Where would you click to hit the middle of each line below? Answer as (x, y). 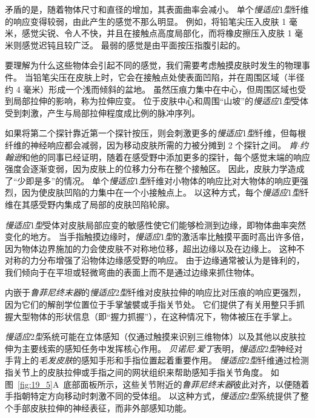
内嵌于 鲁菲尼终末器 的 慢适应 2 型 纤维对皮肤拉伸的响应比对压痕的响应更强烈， (155, 292)
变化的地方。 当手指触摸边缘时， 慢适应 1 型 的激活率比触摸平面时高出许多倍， (157, 237)
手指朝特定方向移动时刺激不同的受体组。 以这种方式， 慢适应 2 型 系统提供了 (153, 396)
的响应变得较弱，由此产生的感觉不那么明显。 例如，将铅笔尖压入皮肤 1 (146, 21)
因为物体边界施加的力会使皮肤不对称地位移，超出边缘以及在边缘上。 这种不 (155, 248)
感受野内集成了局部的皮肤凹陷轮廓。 (102, 204)
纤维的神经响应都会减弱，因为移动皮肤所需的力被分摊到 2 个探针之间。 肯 (151, 144)
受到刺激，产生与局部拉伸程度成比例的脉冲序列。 (102, 112)
